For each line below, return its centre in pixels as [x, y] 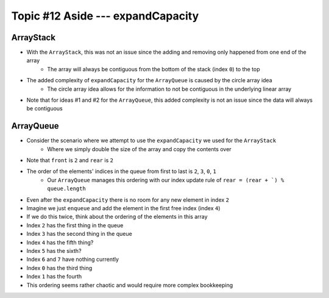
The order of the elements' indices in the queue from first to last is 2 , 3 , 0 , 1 [121, 171]
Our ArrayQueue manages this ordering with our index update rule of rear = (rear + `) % [166, 180]
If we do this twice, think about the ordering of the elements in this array [117, 217]
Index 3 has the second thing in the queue [79, 234]
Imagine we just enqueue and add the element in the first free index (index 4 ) [123, 208]
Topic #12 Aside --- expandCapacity [105, 16]
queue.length [67, 189]
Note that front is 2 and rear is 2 [70, 160]
